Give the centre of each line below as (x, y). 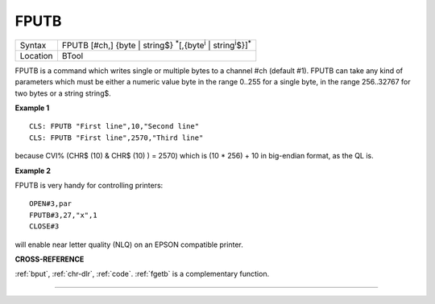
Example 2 (33, 170)
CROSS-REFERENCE (50, 259)
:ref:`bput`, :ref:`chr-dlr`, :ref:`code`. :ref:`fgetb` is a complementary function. (142, 274)
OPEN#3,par (51, 204)
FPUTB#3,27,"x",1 (63, 215)
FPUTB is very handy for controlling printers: (89, 185)
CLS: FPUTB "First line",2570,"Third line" (116, 138)
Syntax (33, 45)
